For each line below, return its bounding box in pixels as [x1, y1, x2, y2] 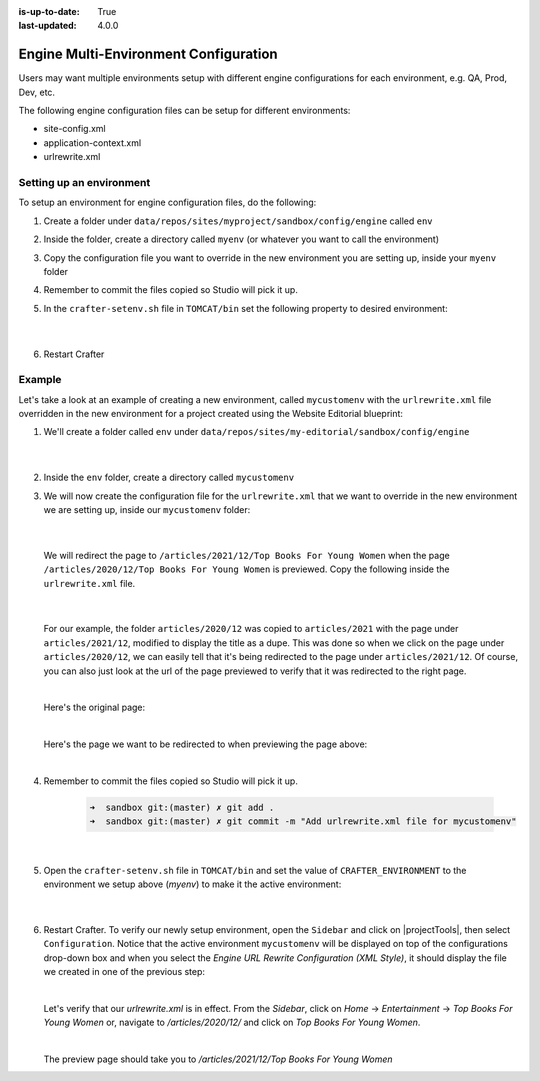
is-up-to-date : [18, 6, 80, 17]
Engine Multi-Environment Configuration [18, 46, 279, 63]
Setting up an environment [18, 176, 151, 190]
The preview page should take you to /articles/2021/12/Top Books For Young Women [43, 1053, 394, 1065]
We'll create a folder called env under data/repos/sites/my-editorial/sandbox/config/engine [43, 426, 470, 438]
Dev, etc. [18, 86, 55, 98]
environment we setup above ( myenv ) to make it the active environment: [43, 878, 342, 890]
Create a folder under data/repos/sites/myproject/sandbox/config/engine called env [43, 215, 434, 227]
